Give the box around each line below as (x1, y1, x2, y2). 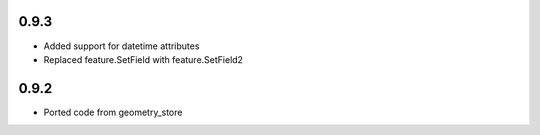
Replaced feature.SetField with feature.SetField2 (43, 53, 244, 65)
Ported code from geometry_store (43, 106, 183, 118)
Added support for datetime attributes (43, 40, 200, 52)
